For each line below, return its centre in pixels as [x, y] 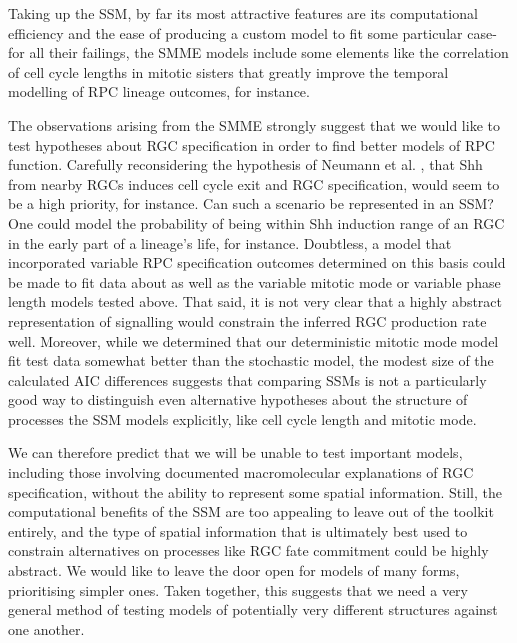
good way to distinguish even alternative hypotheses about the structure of [238, 399]
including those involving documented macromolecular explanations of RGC [241, 472]
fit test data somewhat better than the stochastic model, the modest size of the [251, 360]
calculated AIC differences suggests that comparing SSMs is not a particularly [247, 379]
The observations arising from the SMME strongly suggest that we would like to [254, 124]
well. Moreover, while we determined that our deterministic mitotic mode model [253, 340]
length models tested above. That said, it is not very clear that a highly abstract [255, 301]
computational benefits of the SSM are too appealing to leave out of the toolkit [251, 511]
